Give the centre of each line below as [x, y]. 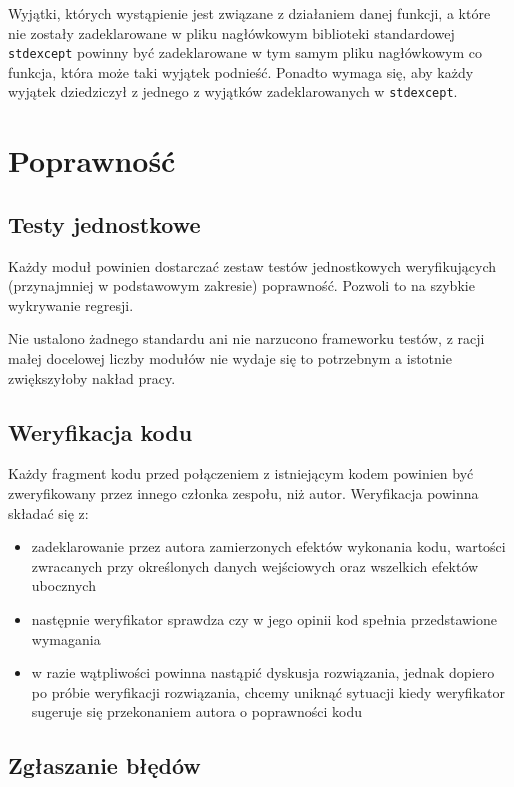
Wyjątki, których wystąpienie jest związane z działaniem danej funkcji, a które [249, 13]
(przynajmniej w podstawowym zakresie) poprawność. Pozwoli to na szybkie [241, 285]
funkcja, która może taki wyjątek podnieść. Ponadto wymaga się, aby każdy [241, 71]
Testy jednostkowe [104, 223]
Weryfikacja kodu [100, 431]
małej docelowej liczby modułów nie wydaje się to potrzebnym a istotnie [230, 358]
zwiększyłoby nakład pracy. [92, 377]
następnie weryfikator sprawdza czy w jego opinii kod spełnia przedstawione [264, 619]
